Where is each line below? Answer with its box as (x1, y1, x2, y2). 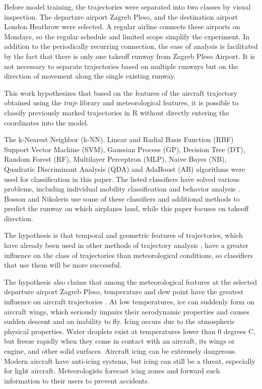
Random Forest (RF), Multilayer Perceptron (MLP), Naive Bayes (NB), (4, 154, 227, 164)
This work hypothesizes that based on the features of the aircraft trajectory (4, 87, 238, 98)
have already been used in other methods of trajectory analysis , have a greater (4, 240, 249, 250)
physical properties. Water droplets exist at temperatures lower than (4, 326, 216, 336)
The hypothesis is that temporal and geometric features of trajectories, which (4, 230, 243, 240)
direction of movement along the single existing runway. (4, 71, 176, 81)
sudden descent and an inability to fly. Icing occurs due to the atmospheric (4, 316, 235, 327)
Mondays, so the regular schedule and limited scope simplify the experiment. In (4, 31, 250, 41)
